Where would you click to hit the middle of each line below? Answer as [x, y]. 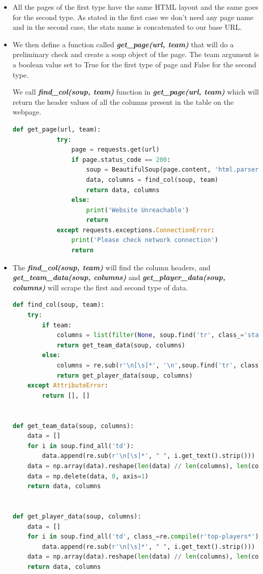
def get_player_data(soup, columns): [77, 516]
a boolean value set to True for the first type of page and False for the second [134, 64]
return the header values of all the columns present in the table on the [123, 101]
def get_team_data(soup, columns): [73, 426]
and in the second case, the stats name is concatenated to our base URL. [127, 27]
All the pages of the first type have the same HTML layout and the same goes [135, 7]
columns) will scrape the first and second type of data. [100, 287]
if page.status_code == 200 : [121, 160]
